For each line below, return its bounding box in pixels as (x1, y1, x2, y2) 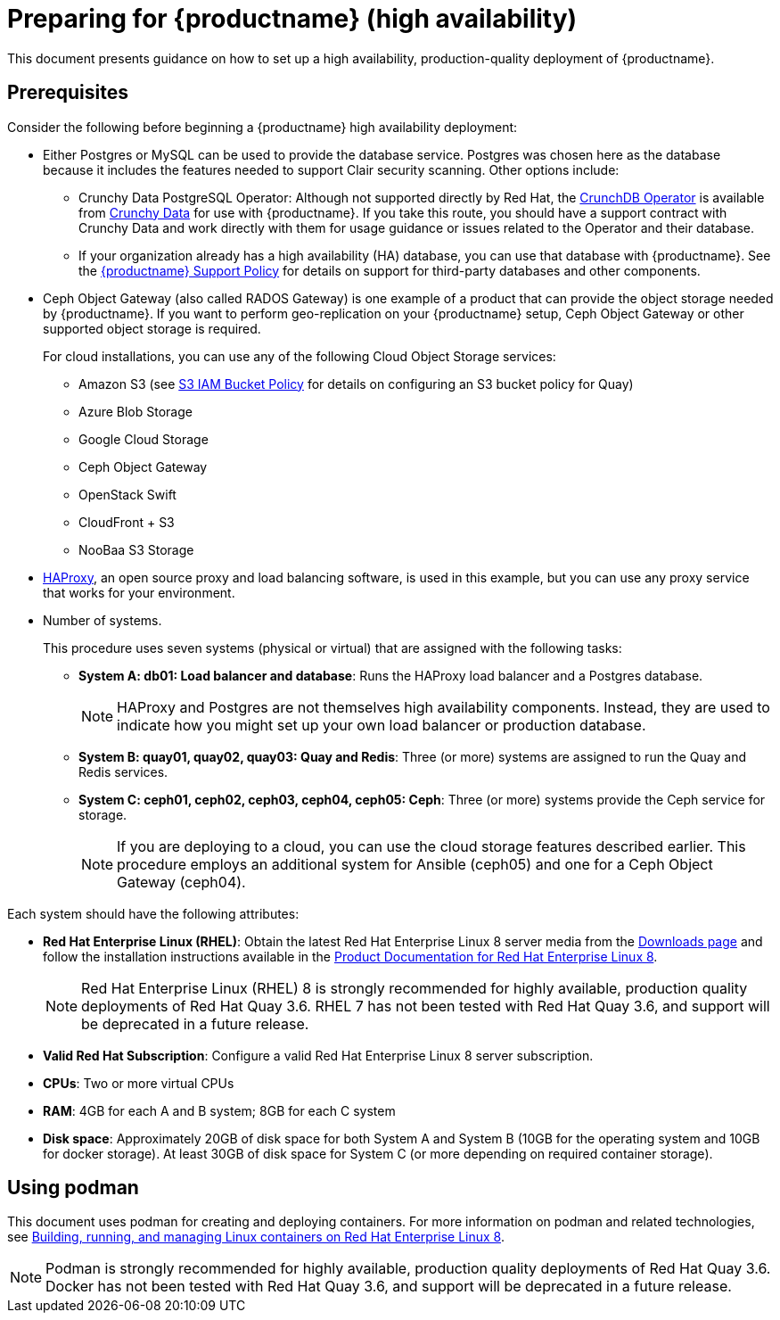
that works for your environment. (43, 584, 235, 600)
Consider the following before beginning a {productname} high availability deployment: (7, 119, 518, 135)
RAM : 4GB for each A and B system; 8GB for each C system (43, 1102, 396, 1118)
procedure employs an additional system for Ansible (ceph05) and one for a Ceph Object (117, 854, 713, 873)
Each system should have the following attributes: (7, 905, 300, 921)
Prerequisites (7, 81, 128, 104)
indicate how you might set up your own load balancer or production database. (117, 715, 646, 734)
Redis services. (78, 763, 168, 780)
